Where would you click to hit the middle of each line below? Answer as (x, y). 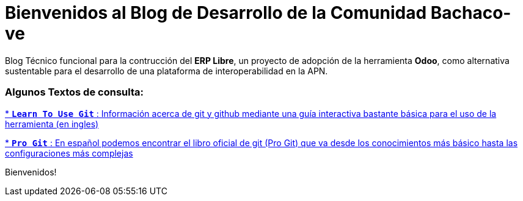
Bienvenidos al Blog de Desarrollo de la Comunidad (216, 13)
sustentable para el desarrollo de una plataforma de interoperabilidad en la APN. (166, 71)
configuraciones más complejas (69, 153)
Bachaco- (471, 13)
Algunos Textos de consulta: (74, 92)
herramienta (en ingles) (52, 124)
